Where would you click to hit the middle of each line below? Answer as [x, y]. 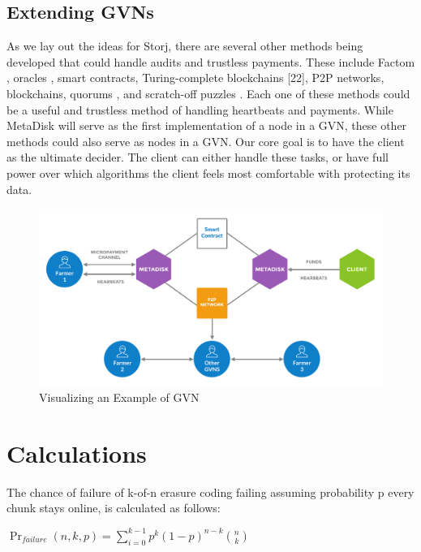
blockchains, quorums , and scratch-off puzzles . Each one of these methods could [208, 93]
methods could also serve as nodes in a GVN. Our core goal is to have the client [206, 141]
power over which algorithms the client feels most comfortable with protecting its [208, 172]
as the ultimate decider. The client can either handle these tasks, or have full [198, 157]
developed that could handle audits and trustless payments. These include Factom [211, 61]
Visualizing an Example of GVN [119, 397]
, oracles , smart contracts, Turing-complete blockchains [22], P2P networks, [195, 78]
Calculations [77, 453]
